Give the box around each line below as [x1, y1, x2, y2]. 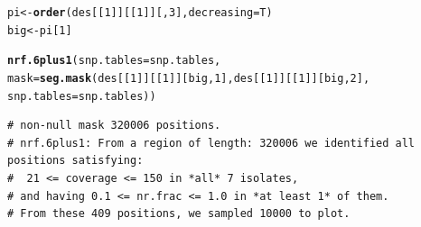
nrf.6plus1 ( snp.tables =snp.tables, [7, 54, 221, 68]
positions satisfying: [7, 154, 144, 168]
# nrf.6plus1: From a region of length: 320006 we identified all [7, 136, 416, 150]
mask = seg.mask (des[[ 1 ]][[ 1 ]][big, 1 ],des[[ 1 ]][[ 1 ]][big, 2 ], [7, 71, 370, 85]
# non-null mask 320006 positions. [7, 119, 221, 132]
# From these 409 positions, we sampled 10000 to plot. [7, 207, 351, 221]
